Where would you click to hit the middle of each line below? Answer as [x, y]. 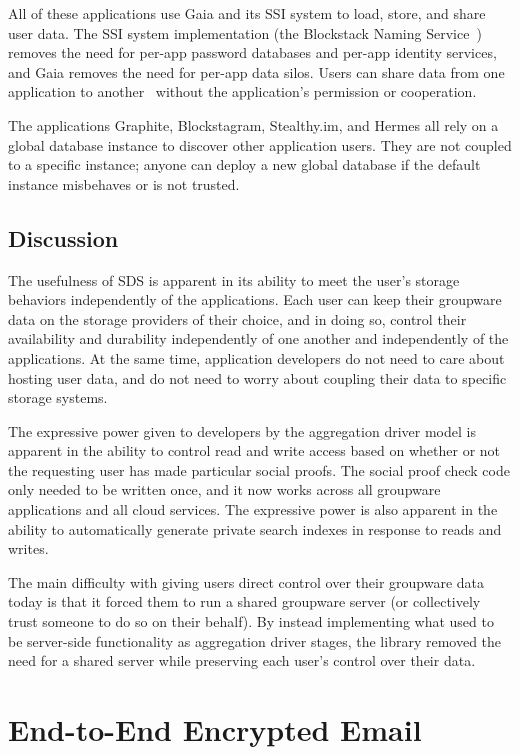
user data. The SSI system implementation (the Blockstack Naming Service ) [245, 32]
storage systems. [58, 397]
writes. [28, 548]
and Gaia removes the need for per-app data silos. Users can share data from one [256, 71]
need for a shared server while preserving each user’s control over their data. [242, 660]
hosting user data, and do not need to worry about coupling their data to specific [257, 377]
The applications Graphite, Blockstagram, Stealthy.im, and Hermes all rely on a [253, 124]
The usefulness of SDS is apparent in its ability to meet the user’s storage [234, 279]
